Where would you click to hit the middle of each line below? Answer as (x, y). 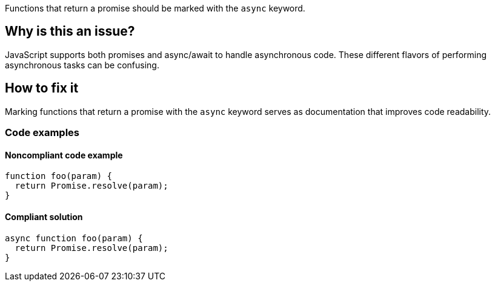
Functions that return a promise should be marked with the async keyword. (155, 8)
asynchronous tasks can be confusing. (82, 65)
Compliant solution (44, 216)
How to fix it (42, 88)
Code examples (42, 133)
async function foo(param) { (74, 238)
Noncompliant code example (64, 155)
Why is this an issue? (70, 31)
